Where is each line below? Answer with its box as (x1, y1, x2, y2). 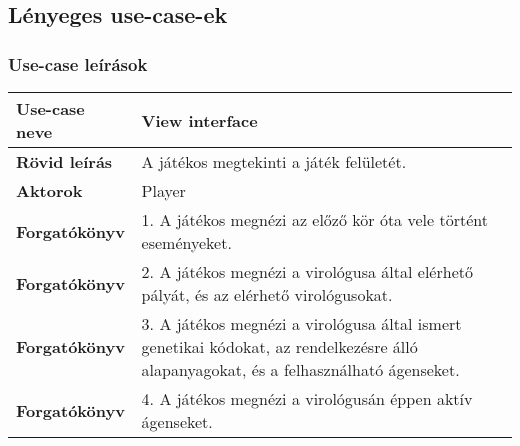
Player (141, 179, 186, 202)
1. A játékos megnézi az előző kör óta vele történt (141, 208, 488, 231)
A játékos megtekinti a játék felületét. (141, 150, 407, 173)
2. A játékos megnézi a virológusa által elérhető (141, 260, 473, 283)
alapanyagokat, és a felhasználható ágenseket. (141, 358, 460, 381)
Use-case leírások (8, 51, 148, 76)
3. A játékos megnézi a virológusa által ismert (141, 312, 462, 335)
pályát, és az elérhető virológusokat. (141, 283, 393, 306)
